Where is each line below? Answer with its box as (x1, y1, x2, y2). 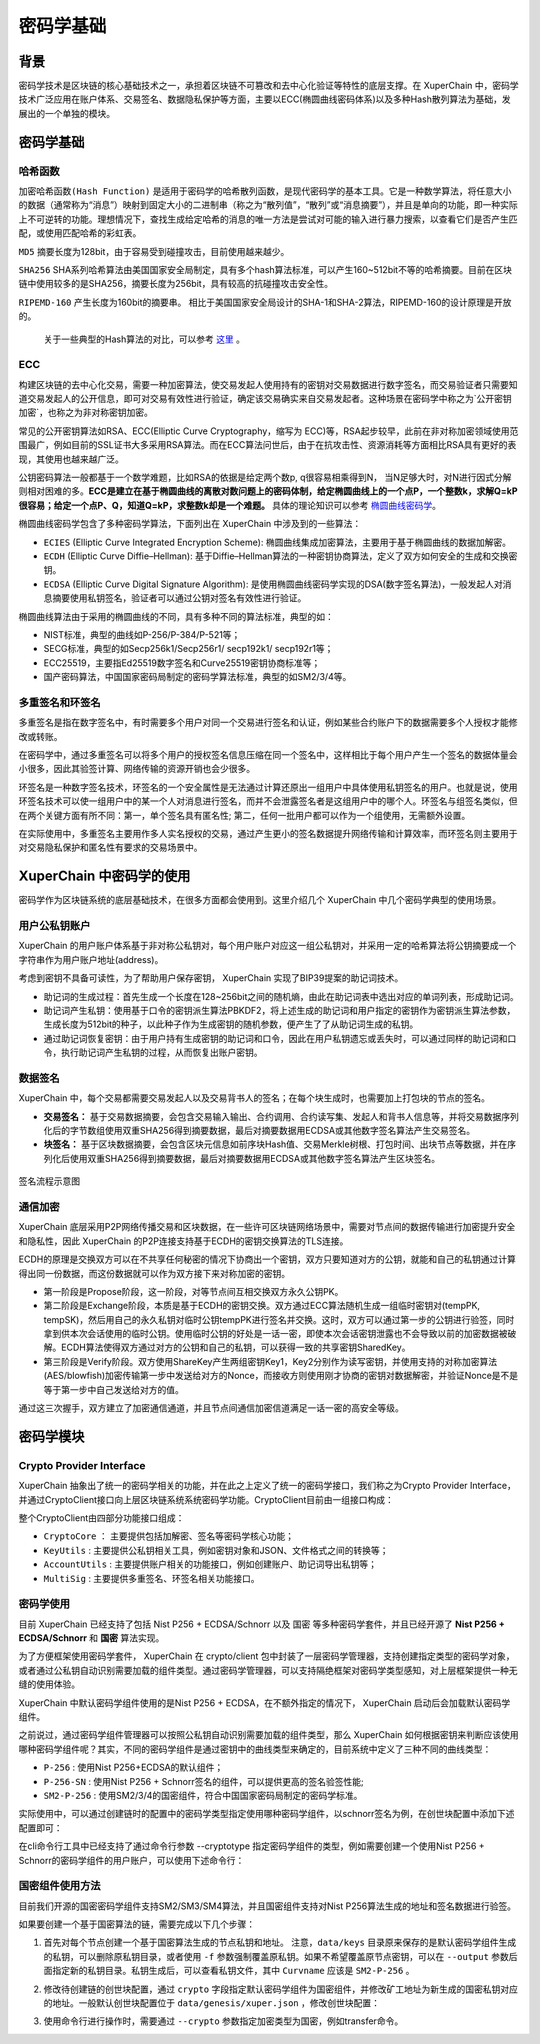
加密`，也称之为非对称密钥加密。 (18, 406, 154, 419)
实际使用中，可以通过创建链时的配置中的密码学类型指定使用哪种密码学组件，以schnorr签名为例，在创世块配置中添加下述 (18, 1808, 515, 1820)
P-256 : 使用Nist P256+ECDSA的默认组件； (43, 1761, 224, 1774)
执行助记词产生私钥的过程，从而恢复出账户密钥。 (60, 1046, 263, 1059)
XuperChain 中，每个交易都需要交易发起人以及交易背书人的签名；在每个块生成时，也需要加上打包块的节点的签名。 (18, 1092, 490, 1104)
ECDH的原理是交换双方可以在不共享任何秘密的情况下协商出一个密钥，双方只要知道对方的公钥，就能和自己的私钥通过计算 (18, 1253, 517, 1265)
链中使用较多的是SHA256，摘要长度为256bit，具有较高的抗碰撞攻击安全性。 (18, 278, 334, 290)
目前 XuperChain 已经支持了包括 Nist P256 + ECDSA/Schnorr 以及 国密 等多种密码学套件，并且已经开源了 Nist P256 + (18, 1618, 505, 1630)
